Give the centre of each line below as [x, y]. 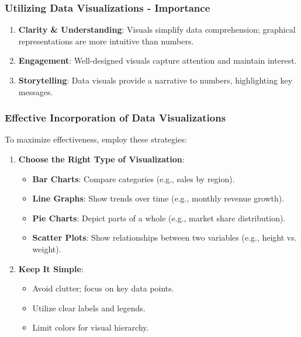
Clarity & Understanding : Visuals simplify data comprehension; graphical [157, 29]
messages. [36, 91]
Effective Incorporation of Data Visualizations [115, 118]
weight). [47, 249]
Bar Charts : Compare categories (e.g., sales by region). [134, 178]
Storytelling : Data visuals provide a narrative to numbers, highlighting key [155, 80]
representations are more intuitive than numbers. [106, 41]
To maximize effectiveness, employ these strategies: [96, 139]
